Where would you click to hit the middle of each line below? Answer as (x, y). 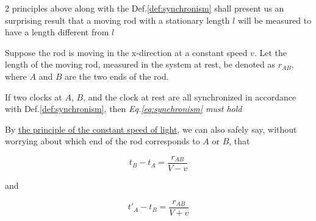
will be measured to (275, 20)
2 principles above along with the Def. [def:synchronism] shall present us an (145, 8)
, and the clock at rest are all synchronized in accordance (190, 96)
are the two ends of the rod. (117, 76)
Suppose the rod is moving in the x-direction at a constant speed (126, 52)
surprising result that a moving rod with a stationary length (117, 20)
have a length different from (57, 32)
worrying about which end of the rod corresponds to (102, 141)
